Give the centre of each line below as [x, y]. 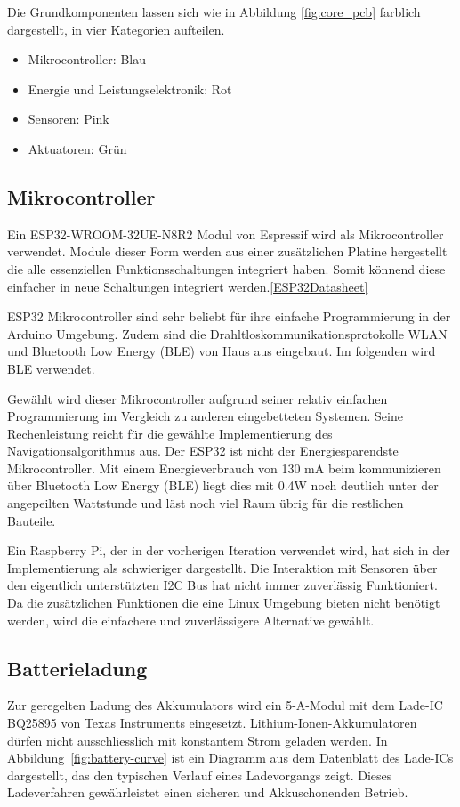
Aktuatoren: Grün [77, 148]
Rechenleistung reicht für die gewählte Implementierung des [170, 433]
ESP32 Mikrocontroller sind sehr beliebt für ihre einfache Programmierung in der [229, 316]
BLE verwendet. [51, 368]
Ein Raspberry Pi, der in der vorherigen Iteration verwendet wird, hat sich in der [229, 550]
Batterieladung [77, 668]
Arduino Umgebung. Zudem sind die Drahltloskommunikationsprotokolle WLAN [227, 333]
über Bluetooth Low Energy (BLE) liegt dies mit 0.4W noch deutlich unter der [223, 485]
